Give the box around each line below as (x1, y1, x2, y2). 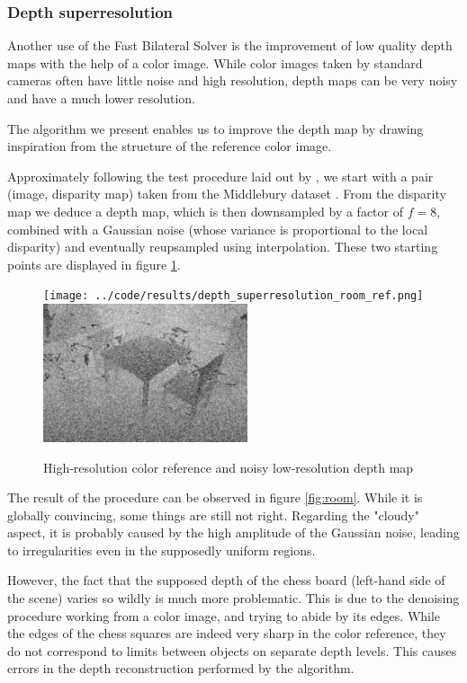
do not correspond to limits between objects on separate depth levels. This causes (7, 641, 457, 660)
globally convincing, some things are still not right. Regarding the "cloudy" (7, 505, 419, 524)
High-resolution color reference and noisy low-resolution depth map (43, 457, 414, 476)
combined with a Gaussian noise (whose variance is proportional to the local (7, 219, 428, 238)
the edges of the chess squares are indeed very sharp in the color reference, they (7, 624, 446, 643)
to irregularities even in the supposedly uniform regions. (7, 540, 316, 559)
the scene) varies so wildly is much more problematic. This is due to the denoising (7, 589, 460, 608)
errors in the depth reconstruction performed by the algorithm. (7, 659, 355, 678)
